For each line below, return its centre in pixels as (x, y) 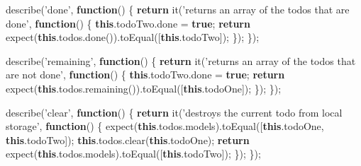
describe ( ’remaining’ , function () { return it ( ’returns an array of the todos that (181, 60)
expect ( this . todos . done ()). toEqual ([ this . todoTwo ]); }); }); (133, 37)
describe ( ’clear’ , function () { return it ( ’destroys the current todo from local (174, 112)
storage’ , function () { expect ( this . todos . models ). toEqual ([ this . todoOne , (165, 126)
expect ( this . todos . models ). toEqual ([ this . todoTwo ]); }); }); (133, 154)
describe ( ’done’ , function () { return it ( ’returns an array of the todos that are (178, 9)
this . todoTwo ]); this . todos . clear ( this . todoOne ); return (128, 140)
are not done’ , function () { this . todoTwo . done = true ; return (145, 75)
